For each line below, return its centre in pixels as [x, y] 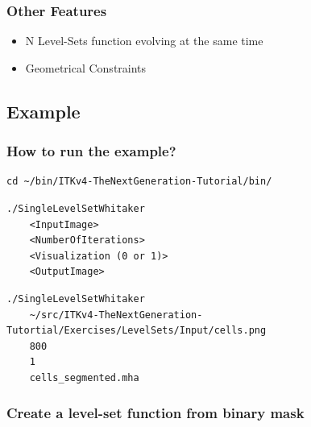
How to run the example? [91, 151]
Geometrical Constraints [86, 67]
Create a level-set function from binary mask [155, 413]
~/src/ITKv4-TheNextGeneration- [116, 315]
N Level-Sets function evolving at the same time [144, 41]
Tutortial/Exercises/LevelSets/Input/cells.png [137, 331]
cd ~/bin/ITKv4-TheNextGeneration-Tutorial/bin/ [139, 182]
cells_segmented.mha [84, 377]
